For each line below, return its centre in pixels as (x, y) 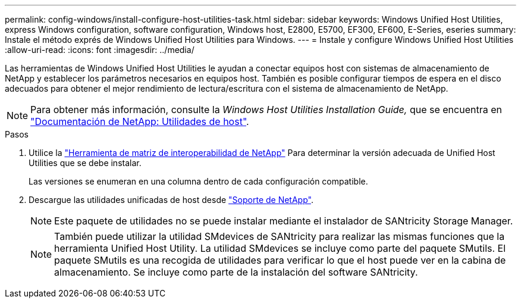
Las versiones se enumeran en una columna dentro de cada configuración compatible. (198, 181)
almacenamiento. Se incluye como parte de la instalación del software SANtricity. (236, 272)
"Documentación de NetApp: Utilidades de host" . (140, 121)
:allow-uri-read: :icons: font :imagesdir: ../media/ (100, 50)
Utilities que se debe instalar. (85, 163)
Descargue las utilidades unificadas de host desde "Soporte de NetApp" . (171, 200)
